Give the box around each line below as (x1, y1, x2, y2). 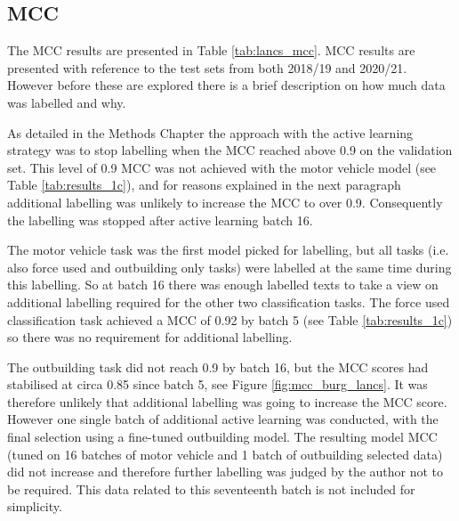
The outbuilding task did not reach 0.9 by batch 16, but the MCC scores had (7, 357, 429, 376)
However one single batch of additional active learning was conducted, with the (7, 410, 439, 428)
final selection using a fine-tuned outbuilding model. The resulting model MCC (7, 427, 438, 446)
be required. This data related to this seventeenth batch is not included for (7, 479, 415, 498)
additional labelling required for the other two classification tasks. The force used (7, 292, 450, 311)
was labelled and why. (7, 93, 126, 111)
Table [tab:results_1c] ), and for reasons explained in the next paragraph (7, 175, 401, 194)
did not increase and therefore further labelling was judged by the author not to (7, 462, 444, 481)
